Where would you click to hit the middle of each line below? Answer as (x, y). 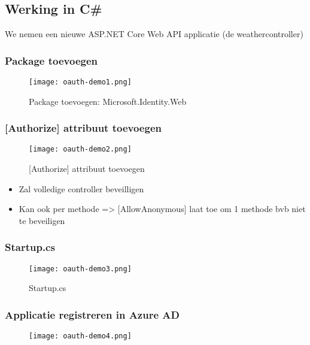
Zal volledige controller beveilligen (81, 188)
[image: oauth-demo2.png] (80, 149)
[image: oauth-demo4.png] (80, 336)
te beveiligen (42, 220)
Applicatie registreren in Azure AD (92, 314)
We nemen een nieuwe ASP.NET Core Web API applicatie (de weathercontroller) (154, 34)
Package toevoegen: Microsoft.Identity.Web (108, 101)
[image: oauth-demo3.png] (80, 269)
